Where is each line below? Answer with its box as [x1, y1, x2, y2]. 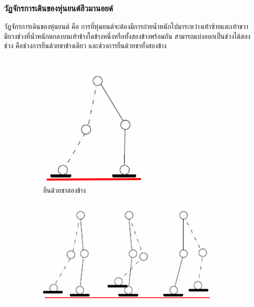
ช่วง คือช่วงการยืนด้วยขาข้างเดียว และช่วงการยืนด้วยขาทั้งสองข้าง [4, 40, 167, 51]
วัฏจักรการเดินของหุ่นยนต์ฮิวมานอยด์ [4, 1, 113, 14]
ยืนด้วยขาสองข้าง [43, 184, 86, 195]
